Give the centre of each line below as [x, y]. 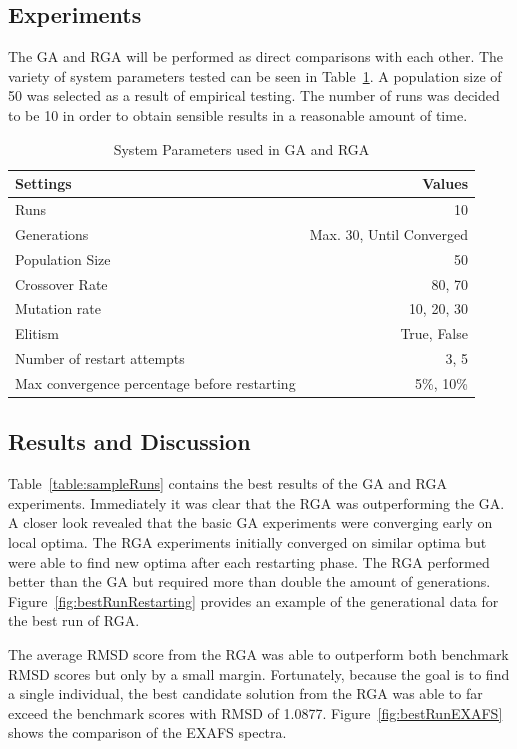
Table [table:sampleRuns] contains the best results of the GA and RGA [227, 483]
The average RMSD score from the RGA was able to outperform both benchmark [258, 653]
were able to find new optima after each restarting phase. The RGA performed [249, 561]
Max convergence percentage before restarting [155, 382]
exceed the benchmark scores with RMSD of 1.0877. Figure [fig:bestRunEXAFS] [255, 712]
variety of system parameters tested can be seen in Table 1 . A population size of [255, 75]
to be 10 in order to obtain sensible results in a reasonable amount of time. [238, 114]
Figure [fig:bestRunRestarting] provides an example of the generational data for [253, 600]
